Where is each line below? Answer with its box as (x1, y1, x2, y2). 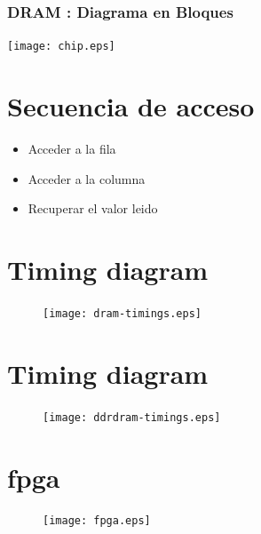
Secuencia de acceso (7, 88, 255, 124)
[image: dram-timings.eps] (43, 307, 202, 320)
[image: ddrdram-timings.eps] (43, 410, 221, 424)
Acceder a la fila (28, 139, 116, 157)
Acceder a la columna (28, 169, 146, 187)
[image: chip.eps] (7, 40, 115, 53)
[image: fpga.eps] (43, 514, 151, 528)
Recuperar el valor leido (28, 199, 158, 218)
